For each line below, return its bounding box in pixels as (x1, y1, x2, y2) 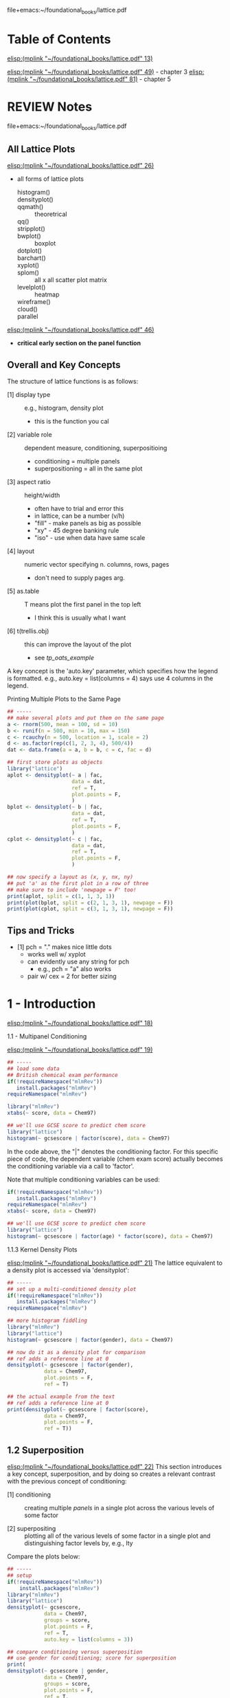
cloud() (16, 305, 38, 314)
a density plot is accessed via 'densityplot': (7, 1265, 130, 1274)
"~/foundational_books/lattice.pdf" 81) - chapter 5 (30, 75, 172, 83)
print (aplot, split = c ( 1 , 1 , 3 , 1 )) (7, 893, 115, 900)
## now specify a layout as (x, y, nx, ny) (7, 873, 134, 881)
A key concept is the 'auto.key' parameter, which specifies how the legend (7, 667, 218, 675)
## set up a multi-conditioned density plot (7, 1285, 137, 1292)
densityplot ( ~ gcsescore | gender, (7, 1668, 109, 1675)
